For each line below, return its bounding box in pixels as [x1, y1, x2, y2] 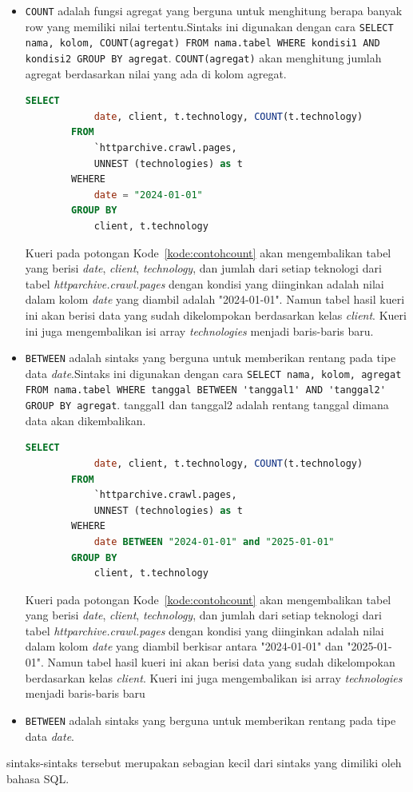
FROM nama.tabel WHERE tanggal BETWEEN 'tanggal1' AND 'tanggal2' [25, 384, 386, 396]
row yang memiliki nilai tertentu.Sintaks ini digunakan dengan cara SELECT [25, 18, 394, 34]
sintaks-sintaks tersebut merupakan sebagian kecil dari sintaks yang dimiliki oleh [6, 754, 402, 771]
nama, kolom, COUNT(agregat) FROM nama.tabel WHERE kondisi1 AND [25, 38, 380, 50]
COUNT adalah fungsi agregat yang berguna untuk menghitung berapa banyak [25, 2, 403, 18]
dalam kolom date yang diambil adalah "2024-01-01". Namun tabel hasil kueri [25, 291, 405, 308]
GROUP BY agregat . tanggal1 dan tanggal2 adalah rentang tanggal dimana [25, 396, 389, 413]
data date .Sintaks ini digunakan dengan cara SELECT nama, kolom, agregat [25, 364, 402, 381]
